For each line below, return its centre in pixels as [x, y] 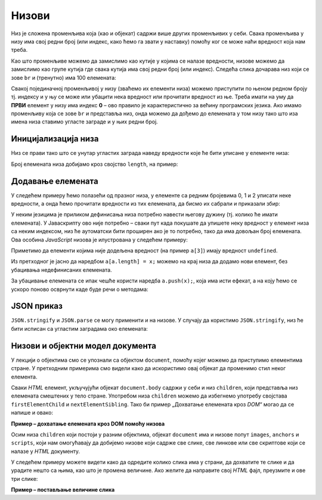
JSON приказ [37, 306]
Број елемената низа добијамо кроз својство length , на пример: [95, 164]
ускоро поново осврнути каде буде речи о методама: [80, 289]
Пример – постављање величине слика [63, 490]
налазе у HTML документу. [46, 451]
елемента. [24, 377]
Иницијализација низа [55, 139]
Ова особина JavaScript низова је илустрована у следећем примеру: [99, 240]
